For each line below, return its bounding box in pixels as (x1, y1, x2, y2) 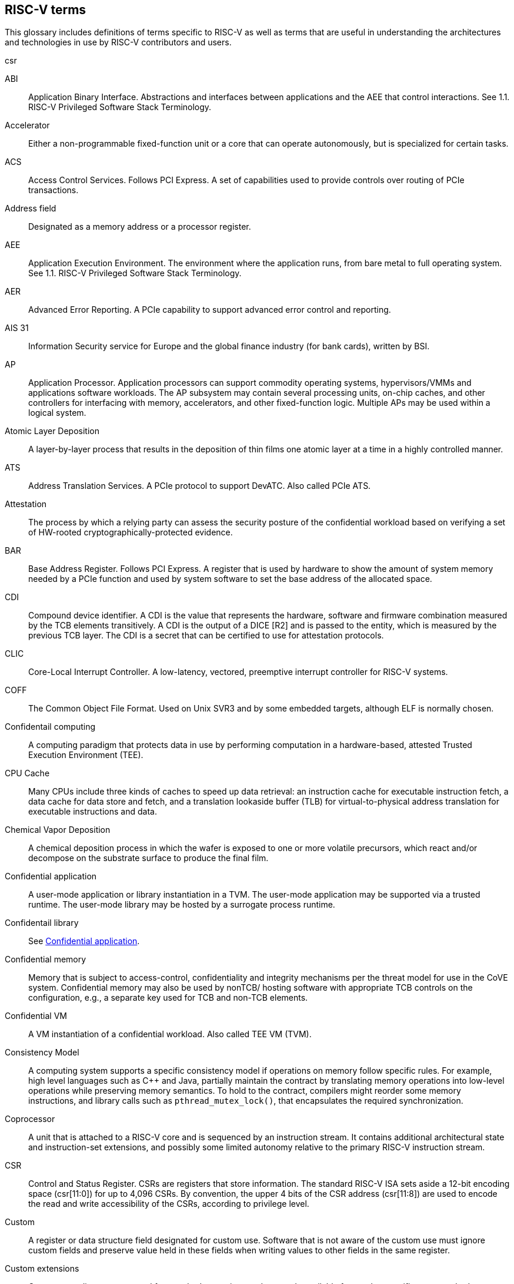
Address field (5, 203, 56, 214)
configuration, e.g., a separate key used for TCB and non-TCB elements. (28, 992, 308, 1003)
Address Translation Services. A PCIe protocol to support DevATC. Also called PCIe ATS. (28, 481, 371, 491)
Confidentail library (5, 918, 79, 928)
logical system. (28, 408, 86, 418)
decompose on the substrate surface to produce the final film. (28, 853, 269, 863)
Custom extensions (5, 1263, 79, 1274)
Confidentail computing (5, 722, 96, 732)
